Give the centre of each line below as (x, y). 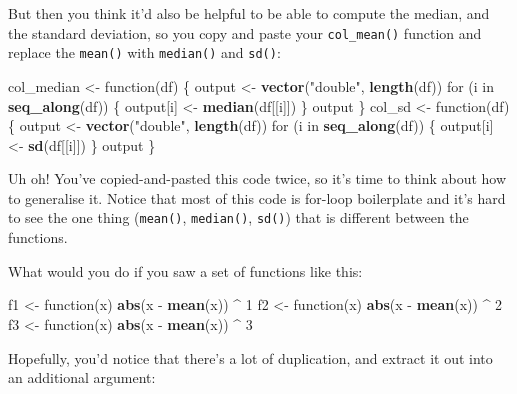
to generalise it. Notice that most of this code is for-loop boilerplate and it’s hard (257, 197)
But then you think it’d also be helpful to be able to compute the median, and (249, 13)
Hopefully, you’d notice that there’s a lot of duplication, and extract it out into (250, 357)
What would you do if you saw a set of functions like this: (185, 270)
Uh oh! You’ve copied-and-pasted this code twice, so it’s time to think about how (257, 178)
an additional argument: (82, 377)
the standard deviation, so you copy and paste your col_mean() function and (245, 32)
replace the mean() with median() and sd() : (144, 52)
